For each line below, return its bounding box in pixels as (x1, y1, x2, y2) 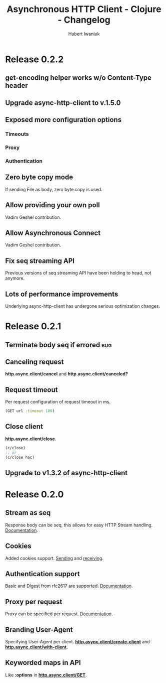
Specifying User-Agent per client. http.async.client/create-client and (5, 639, 150, 645)
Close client (5, 423, 43, 431)
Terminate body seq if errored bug (5, 340, 112, 349)
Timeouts (5, 130, 29, 138)
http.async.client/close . (5, 436, 56, 442)
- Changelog (57, 14, 111, 26)
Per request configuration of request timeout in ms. (5, 399, 111, 405)
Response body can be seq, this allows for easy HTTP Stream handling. (5, 522, 153, 528)
